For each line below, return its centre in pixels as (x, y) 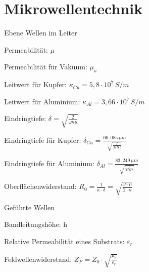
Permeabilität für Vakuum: (46, 67)
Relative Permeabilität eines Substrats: (64, 241)
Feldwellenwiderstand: (38, 259)
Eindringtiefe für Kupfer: (43, 140)
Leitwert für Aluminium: (42, 101)
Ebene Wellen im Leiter (41, 33)
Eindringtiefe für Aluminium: (49, 163)
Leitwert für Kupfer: (35, 84)
